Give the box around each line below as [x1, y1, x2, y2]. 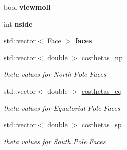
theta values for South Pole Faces [4, 136, 106, 146]
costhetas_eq [81, 85, 122, 96]
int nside [4, 18, 33, 29]
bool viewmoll [4, 2, 51, 12]
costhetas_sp [81, 119, 122, 130]
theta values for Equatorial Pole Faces [4, 102, 120, 113]
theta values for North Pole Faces [4, 69, 106, 79]
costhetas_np [81, 52, 123, 62]
